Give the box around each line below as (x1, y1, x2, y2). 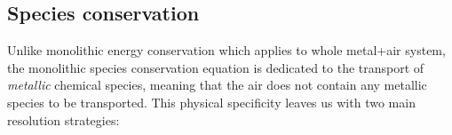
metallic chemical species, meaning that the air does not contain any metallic (7, 75, 427, 94)
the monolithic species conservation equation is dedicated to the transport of (7, 58, 424, 76)
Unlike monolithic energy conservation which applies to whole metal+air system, (7, 41, 446, 60)
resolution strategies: (7, 110, 120, 129)
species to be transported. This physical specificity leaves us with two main (7, 92, 416, 111)
